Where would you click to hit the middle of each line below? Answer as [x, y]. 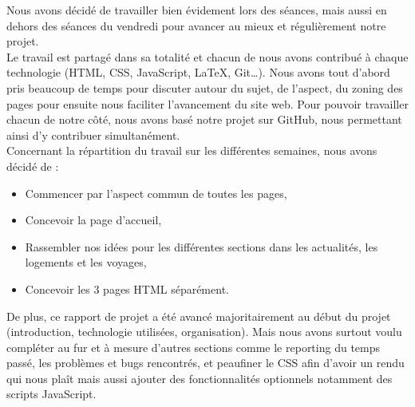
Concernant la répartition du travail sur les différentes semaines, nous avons [192, 150]
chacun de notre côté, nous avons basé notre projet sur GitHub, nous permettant [204, 119]
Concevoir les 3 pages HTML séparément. [127, 288]
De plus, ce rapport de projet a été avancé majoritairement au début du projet [199, 316]
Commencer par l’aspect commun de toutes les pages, [156, 193]
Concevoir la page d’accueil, [93, 220]
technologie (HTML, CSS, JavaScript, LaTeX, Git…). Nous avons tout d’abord [198, 72]
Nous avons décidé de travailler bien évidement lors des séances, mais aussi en [197, 10]
